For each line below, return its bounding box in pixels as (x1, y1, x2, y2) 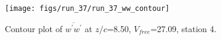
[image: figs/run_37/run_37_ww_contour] (5, 4, 170, 13)
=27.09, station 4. (150, 22, 217, 35)
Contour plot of (5, 22, 62, 35)
